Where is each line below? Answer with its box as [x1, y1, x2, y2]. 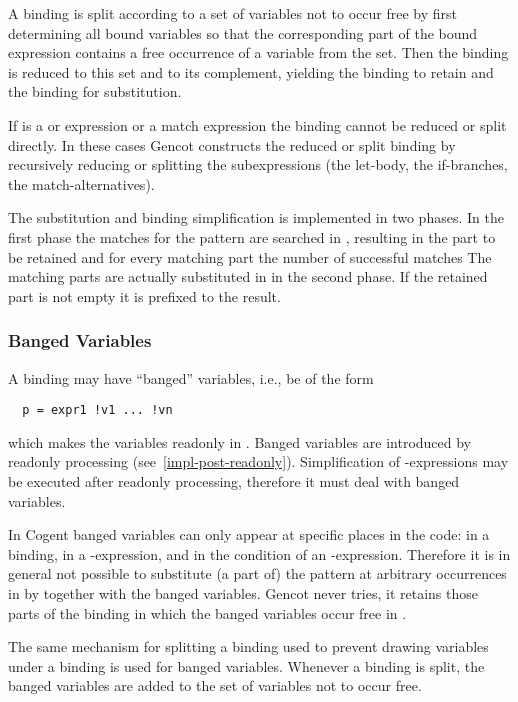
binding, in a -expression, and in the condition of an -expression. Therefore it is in [8, 543, 511, 564]
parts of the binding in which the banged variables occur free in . [8, 602, 407, 623]
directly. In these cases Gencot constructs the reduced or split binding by [8, 134, 456, 155]
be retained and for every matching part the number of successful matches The [8, 246, 492, 267]
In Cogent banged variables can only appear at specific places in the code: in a [8, 524, 490, 545]
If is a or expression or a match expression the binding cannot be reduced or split [8, 114, 507, 135]
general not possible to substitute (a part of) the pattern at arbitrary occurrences [8, 563, 507, 584]
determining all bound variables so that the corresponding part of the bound [8, 22, 478, 43]
